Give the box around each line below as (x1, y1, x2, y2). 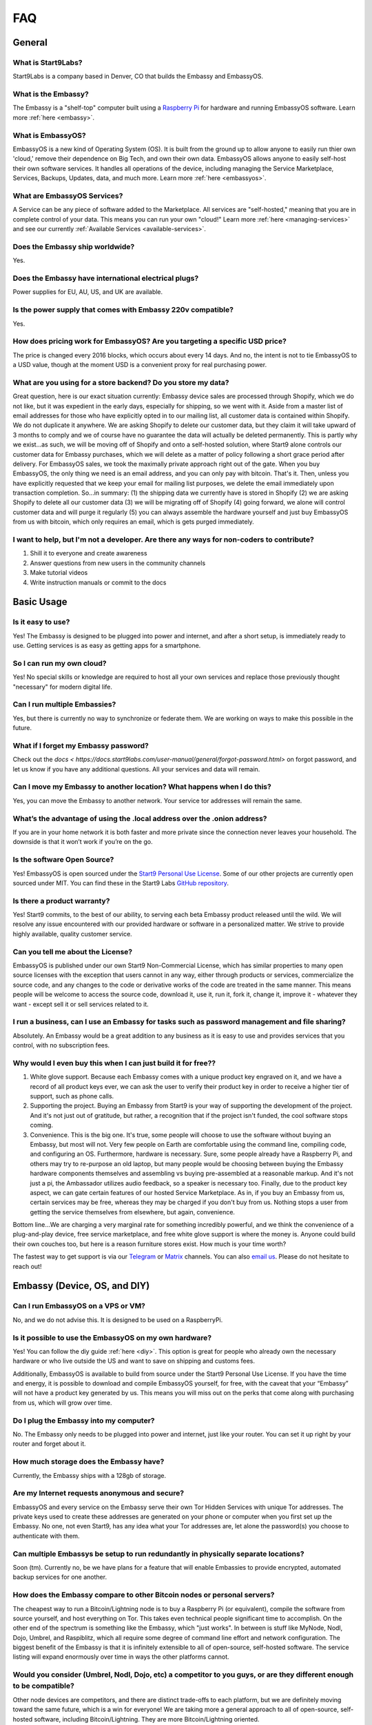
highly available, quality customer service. (12, 929, 132, 938)
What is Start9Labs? (12, 57, 83, 67)
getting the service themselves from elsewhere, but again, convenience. (30, 1207, 236, 1216)
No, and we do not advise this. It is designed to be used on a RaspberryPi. (12, 1315, 223, 1324)
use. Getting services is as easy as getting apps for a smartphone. (12, 642, 201, 650)
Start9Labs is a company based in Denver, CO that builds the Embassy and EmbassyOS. (12, 72, 263, 81)
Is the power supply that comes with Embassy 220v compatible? (12, 305, 234, 315)
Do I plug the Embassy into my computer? (12, 1415, 155, 1425)
